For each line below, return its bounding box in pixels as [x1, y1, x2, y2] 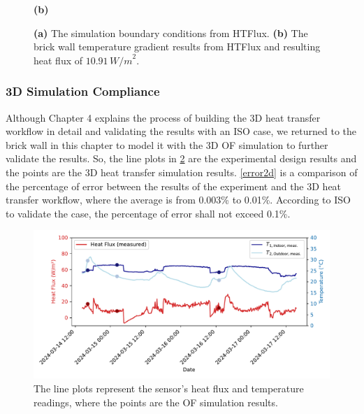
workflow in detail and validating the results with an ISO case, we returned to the [6, 124, 357, 138]
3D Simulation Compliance [6, 83, 160, 100]
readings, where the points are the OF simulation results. [34, 394, 278, 409]
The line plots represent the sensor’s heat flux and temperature [34, 380, 304, 395]
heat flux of [34, 52, 83, 67]
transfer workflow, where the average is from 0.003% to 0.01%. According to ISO [6, 192, 351, 207]
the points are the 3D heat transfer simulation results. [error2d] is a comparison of [6, 164, 358, 179]
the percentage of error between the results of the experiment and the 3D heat [6, 178, 342, 193]
